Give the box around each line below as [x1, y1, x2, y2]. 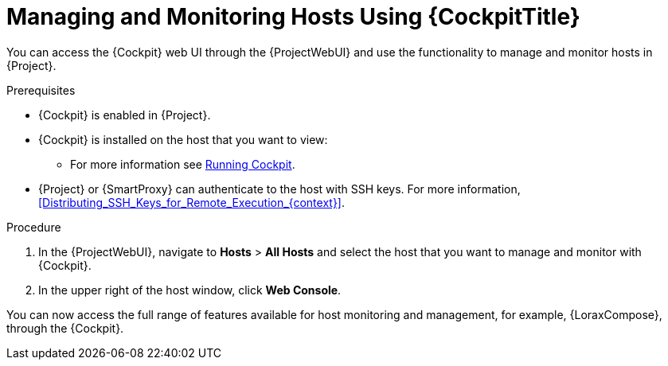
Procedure [6, 220, 61, 234]
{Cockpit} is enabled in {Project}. [38, 107, 211, 122]
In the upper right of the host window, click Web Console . [38, 282, 342, 297]
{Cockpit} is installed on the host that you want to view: [38, 132, 328, 146]
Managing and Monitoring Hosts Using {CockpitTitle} [6, 3, 580, 30]
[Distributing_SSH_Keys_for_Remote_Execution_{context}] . [38, 195, 346, 209]
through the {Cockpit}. [6, 321, 124, 335]
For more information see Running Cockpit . [70, 157, 295, 171]
